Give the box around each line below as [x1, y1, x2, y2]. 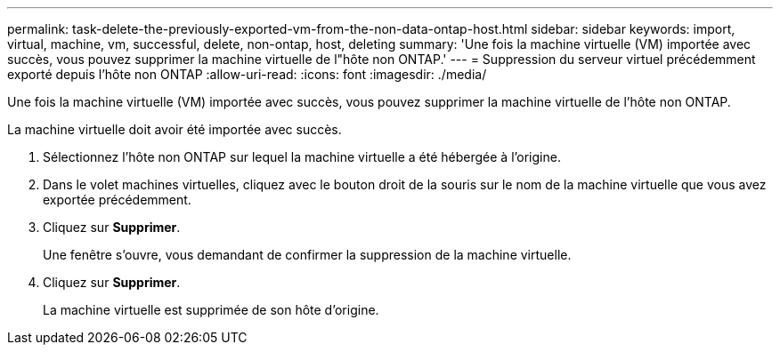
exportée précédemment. [43, 192, 191, 207]
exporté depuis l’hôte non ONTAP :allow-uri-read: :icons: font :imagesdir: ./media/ [7, 67, 487, 82]
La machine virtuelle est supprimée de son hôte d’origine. [43, 302, 379, 317]
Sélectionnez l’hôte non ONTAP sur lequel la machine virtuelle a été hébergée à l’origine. [43, 149, 561, 164]
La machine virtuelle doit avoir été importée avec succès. [7, 122, 342, 137]
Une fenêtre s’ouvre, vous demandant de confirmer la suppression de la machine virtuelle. [43, 247, 572, 262]
